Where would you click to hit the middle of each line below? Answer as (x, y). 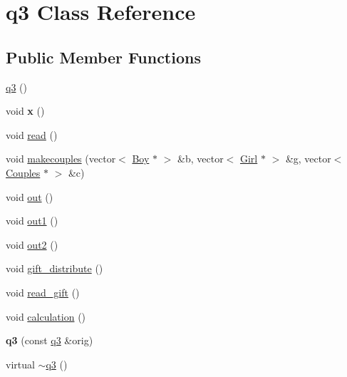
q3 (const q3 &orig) (50, 340)
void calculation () (46, 316)
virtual (20, 364)
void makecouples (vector (61, 159)
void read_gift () (43, 292)
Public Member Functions (103, 57)
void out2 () (32, 244)
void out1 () (32, 221)
